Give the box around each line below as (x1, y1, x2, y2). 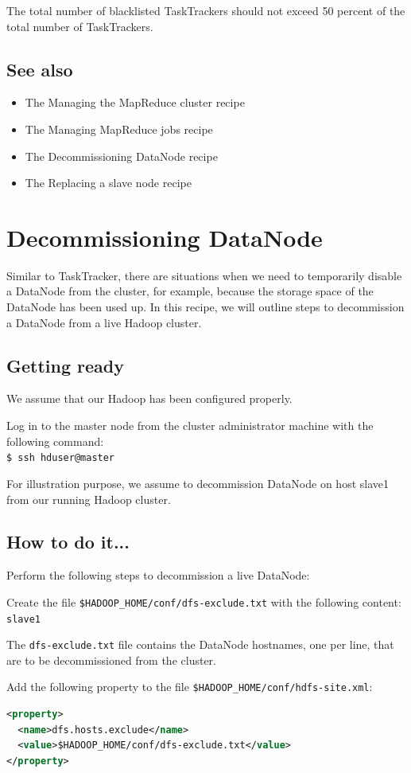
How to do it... (6, 529, 130, 554)
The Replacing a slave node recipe (25, 174, 192, 191)
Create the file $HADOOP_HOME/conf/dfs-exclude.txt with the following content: (6, 593, 401, 610)
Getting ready (6, 353, 124, 377)
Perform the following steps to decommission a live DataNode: (6, 567, 310, 584)
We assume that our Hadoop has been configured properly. (6, 390, 293, 407)
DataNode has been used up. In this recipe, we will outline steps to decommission (6, 299, 405, 315)
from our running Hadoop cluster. (6, 490, 171, 507)
